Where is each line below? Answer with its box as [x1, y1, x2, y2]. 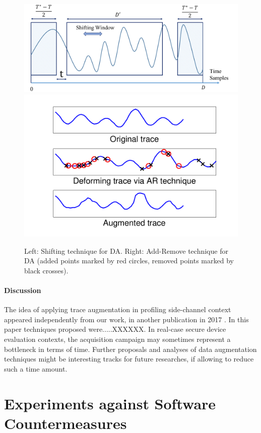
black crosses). [24, 265, 69, 275]
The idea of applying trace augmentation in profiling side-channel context [4, 304, 231, 315]
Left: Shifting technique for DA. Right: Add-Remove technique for [24, 245, 228, 256]
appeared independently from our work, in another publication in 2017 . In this [4, 314, 249, 324]
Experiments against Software [4, 393, 216, 413]
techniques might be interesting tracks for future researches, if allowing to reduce [4, 353, 254, 364]
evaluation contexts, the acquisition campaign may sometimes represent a [4, 334, 231, 344]
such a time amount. [4, 363, 68, 374]
